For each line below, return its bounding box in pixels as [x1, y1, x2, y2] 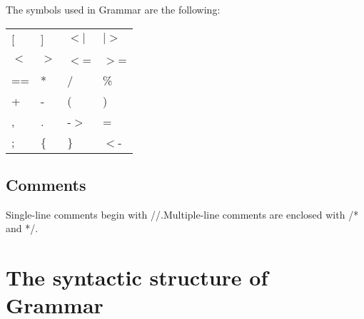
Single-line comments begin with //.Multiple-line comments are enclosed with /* [6, 206, 359, 221]
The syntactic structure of [6, 263, 268, 292]
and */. [6, 221, 39, 236]
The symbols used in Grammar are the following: [6, 2, 221, 16]
